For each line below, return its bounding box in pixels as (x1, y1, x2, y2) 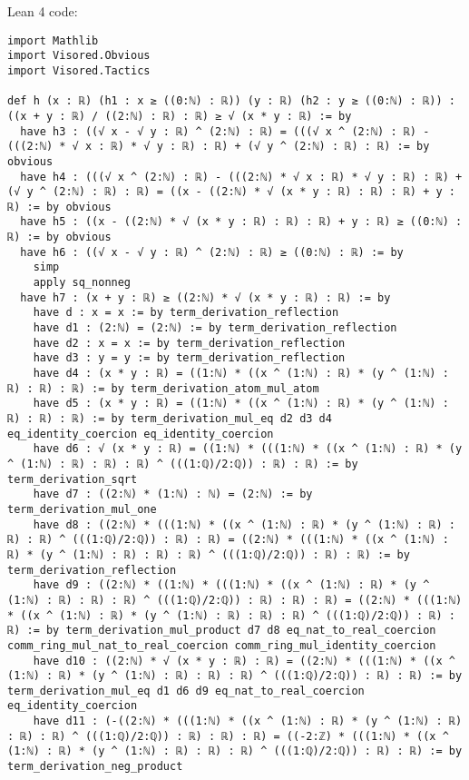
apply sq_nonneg (33, 276, 132, 290)
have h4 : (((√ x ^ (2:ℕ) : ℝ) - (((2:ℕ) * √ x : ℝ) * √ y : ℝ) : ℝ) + (20, 170, 463, 183)
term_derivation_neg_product (7, 760, 183, 774)
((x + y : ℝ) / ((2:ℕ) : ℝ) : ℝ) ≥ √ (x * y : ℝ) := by (7, 109, 352, 123)
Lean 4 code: (7, 2, 78, 20)
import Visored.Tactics (7, 64, 151, 77)
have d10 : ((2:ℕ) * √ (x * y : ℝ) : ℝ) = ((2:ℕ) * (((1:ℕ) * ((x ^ (33, 654, 455, 667)
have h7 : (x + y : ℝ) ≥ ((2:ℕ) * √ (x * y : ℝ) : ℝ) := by (20, 291, 391, 304)
